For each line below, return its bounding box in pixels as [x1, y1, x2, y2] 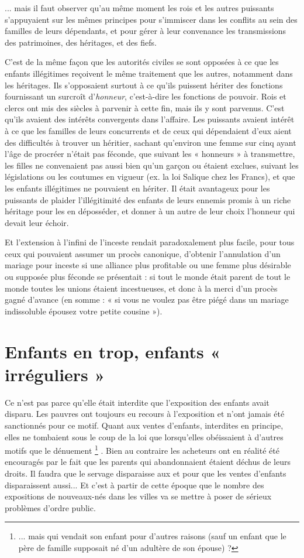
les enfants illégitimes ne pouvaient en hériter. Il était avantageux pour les [5, 182, 270, 194]
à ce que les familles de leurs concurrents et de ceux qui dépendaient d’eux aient [5, 124, 292, 136]
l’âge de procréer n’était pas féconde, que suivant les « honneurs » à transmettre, [5, 148, 295, 160]
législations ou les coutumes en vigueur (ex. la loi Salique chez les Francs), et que [5, 170, 295, 183]
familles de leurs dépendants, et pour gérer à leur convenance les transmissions [5, 25, 286, 37]
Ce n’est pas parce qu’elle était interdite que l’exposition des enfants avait [5, 396, 270, 408]
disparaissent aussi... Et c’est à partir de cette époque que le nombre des [5, 478, 264, 491]
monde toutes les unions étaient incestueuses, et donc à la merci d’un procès [5, 282, 278, 294]
